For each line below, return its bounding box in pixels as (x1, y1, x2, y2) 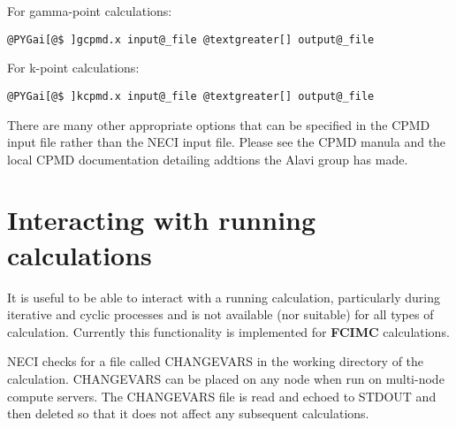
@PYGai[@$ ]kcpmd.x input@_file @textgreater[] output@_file (7, 89, 375, 103)
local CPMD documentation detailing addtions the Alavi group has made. (7, 149, 408, 168)
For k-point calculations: (7, 58, 140, 77)
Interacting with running (7, 202, 316, 238)
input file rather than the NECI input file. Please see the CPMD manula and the (7, 133, 446, 151)
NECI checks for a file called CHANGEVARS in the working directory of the (7, 352, 424, 371)
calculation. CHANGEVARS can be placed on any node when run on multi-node (7, 369, 445, 387)
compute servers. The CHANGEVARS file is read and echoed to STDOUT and (7, 386, 437, 405)
